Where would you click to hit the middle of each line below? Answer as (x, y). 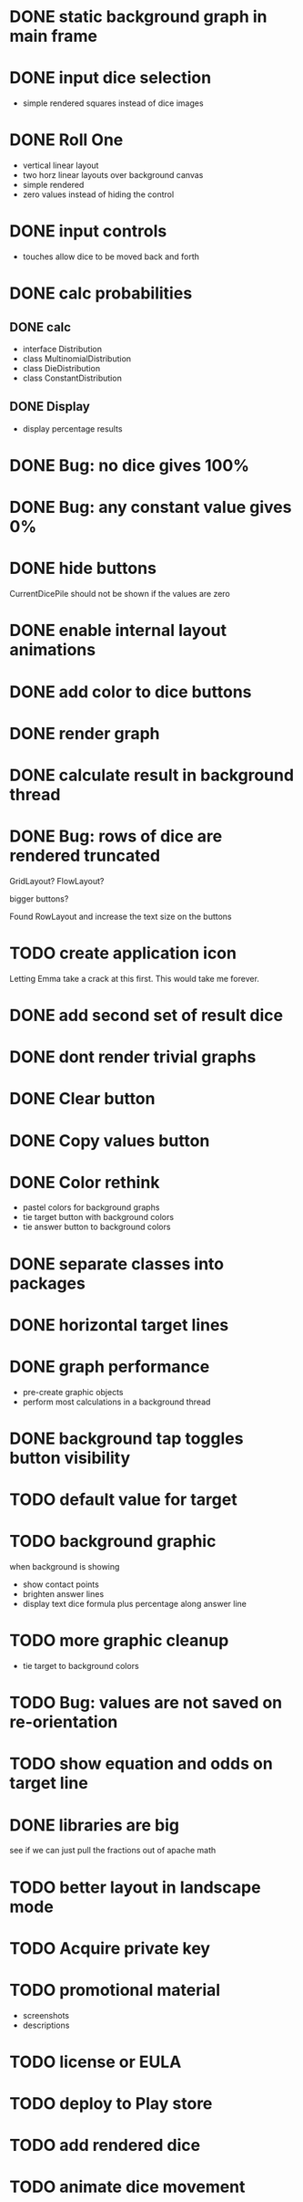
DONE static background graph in (138, 17)
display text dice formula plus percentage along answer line (135, 1604)
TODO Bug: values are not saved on (146, 1703)
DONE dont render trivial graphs (133, 1057)
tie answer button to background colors (96, 1227)
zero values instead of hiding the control (98, 194)
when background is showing (65, 1567)
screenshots (46, 2015)
